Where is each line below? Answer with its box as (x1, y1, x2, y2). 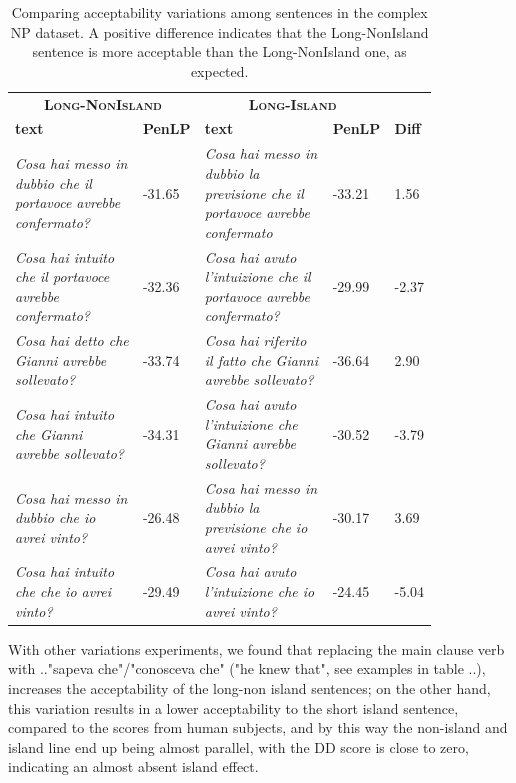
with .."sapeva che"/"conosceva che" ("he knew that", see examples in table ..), (8, 658, 486, 679)
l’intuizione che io (204, 581, 315, 602)
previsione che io (204, 517, 308, 537)
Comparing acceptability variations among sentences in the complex (11, 2, 428, 22)
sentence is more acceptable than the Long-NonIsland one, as (32, 41, 407, 62)
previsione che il (204, 182, 304, 203)
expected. (190, 60, 249, 81)
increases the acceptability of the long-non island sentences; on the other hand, (8, 677, 491, 698)
